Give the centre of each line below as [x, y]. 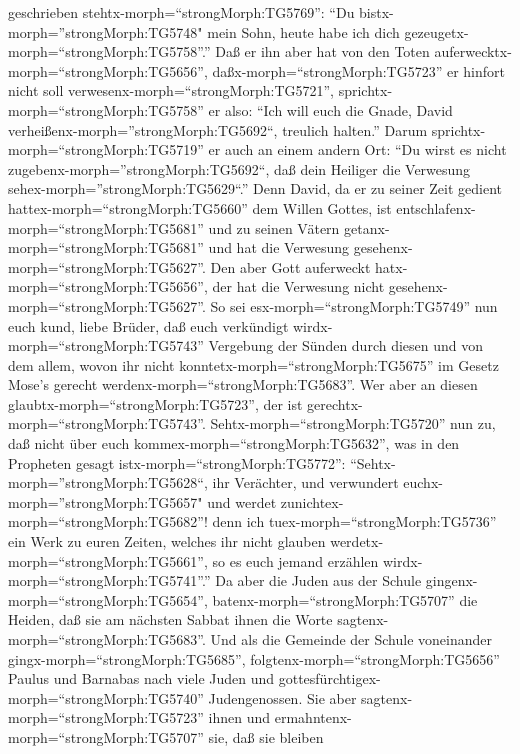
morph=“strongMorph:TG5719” [106, 149]
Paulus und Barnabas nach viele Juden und [141, 678]
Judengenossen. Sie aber [282, 697]
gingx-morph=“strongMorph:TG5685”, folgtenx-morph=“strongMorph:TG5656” [254, 658]
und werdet [242, 501]
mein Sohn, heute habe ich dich [303, 31]
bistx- [376, 12]
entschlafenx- [436, 207]
